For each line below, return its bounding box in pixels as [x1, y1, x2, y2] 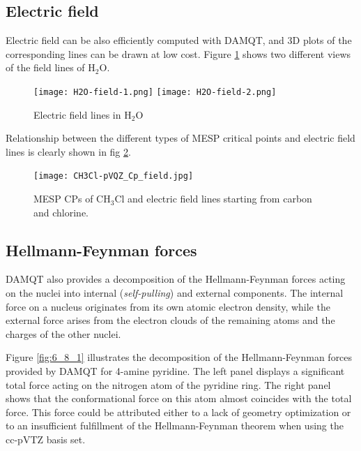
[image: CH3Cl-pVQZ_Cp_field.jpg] [33, 171, 194, 182]
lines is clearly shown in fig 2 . [6, 144, 131, 158]
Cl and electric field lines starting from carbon [114, 191, 312, 206]
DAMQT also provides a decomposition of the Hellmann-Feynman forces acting [6, 272, 346, 286]
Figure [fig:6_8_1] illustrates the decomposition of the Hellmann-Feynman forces [6, 350, 353, 364]
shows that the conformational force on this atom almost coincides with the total [6, 391, 352, 406]
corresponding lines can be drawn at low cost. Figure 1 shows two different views [6, 46, 351, 61]
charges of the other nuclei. [6, 326, 121, 341]
